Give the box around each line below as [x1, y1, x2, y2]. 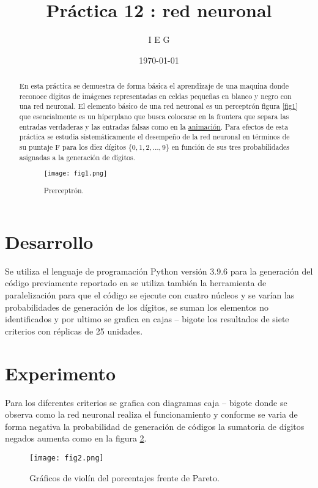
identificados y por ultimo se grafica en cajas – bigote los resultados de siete [5, 312, 289, 325]
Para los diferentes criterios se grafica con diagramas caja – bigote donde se [5, 396, 287, 409]
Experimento [5, 360, 116, 385]
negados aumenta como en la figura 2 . [5, 432, 147, 445]
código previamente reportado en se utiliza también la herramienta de [5, 276, 267, 289]
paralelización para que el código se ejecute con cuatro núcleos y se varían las [5, 289, 295, 301]
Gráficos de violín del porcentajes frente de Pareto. [29, 471, 220, 484]
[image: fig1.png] [43, 170, 108, 177]
